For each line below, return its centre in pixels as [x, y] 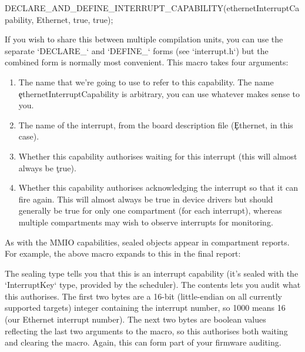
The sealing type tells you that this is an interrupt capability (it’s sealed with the [152, 273]
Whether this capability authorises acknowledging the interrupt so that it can [158, 187]
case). [29, 136]
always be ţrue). [47, 167]
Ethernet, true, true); [75, 19]
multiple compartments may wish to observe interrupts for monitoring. [146, 222]
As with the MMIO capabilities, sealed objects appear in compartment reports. [147, 242]
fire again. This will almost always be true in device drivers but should [146, 199]
